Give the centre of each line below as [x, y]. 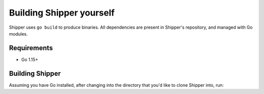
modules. [18, 34]
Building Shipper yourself [62, 13]
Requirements [31, 48]
